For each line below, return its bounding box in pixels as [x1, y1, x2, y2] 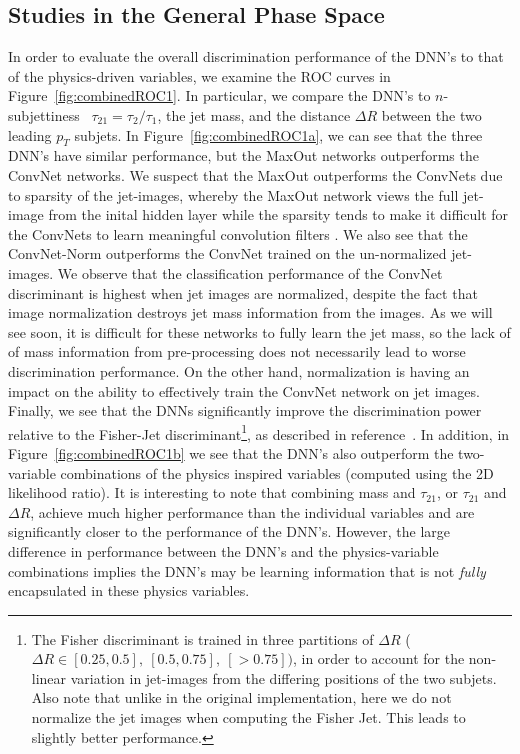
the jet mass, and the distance [166, 104, 351, 125]
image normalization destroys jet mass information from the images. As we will [8, 302, 493, 323]
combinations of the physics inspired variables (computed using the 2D [60, 462, 494, 483]
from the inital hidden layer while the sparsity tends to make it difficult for [48, 204, 509, 225]
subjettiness [8, 104, 80, 125]
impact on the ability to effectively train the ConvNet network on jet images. [8, 380, 480, 401]
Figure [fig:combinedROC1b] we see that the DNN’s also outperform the [8, 442, 454, 463]
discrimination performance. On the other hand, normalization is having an [8, 360, 470, 381]
